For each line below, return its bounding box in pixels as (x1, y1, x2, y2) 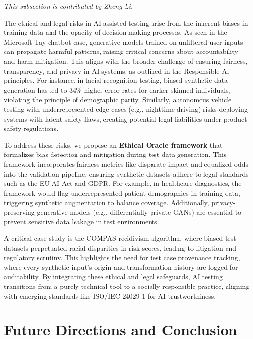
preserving (4, 207, 35, 217)
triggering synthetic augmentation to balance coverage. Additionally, (4, 197, 209, 208)
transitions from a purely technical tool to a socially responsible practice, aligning (4, 281, 250, 291)
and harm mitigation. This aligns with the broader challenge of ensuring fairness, (4, 55, 248, 66)
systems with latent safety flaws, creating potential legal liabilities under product (4, 113, 247, 124)
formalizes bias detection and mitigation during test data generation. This (4, 149, 227, 159)
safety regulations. (4, 123, 59, 133)
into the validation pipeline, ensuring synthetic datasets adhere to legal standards (4, 168, 249, 179)
